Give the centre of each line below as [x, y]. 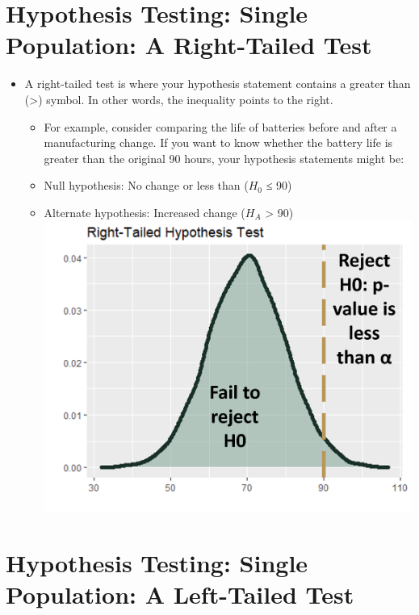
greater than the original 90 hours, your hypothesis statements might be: [224, 158]
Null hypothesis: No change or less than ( [146, 185]
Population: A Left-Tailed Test [180, 594]
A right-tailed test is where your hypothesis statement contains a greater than [218, 84]
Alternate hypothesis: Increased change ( [145, 212]
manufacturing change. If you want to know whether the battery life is [218, 142]
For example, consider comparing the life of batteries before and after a [220, 126]
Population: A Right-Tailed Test [189, 45]
